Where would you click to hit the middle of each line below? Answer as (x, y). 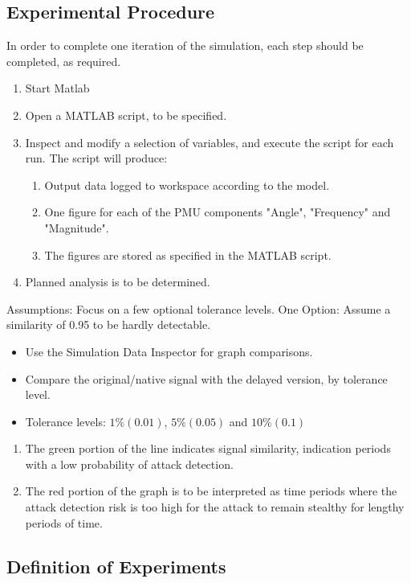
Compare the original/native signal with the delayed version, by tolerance (206, 378)
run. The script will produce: (96, 158)
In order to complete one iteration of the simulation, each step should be (185, 45)
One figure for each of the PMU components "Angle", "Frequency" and (218, 212)
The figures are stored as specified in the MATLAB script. (188, 255)
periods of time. (64, 522)
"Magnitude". (77, 227)
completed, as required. (64, 61)
